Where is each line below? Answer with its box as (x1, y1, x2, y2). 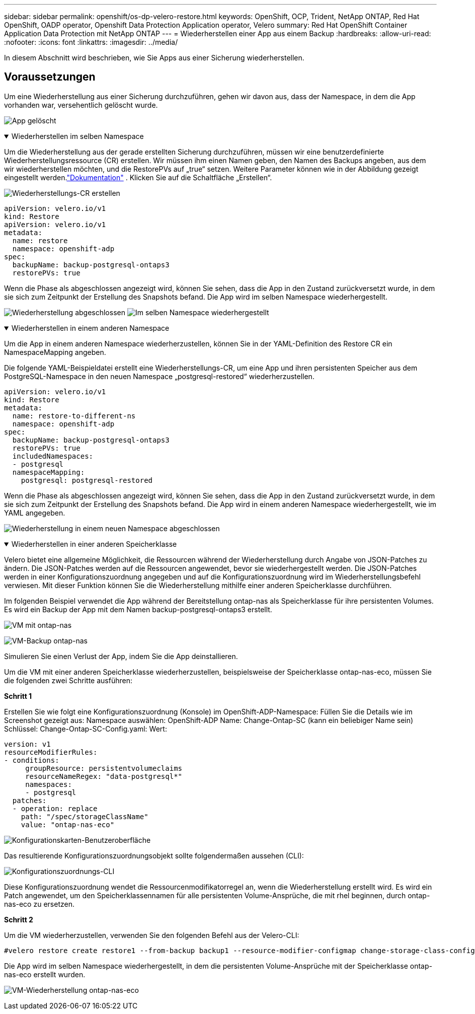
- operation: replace (12, 804, 98, 813)
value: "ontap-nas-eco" (21, 820, 115, 829)
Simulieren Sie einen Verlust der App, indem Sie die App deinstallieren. (4, 651, 238, 661)
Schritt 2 (4, 915, 33, 924)
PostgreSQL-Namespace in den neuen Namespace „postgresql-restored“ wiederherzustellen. (4, 372, 314, 381)
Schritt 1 (4, 691, 32, 700)
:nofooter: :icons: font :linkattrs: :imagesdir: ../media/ (4, 38, 178, 46)
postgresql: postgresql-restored (21, 476, 153, 484)
